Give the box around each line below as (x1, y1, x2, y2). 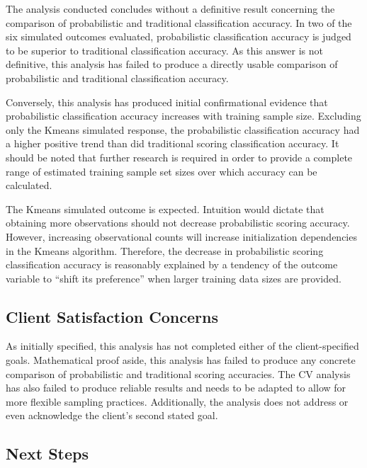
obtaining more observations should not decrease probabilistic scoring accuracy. (6, 215, 350, 230)
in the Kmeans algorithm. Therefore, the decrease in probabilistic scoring (6, 243, 324, 258)
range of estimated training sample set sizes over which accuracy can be (6, 164, 317, 178)
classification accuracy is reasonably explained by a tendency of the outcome (6, 257, 338, 272)
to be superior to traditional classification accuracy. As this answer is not (6, 42, 323, 57)
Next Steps (6, 443, 89, 464)
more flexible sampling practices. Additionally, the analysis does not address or (6, 394, 349, 409)
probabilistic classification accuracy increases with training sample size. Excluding (6, 108, 361, 123)
